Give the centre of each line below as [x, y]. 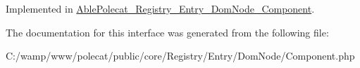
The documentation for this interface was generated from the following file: [167, 32]
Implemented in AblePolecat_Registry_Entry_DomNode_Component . [160, 8]
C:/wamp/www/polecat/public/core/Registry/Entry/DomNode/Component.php [180, 56]
